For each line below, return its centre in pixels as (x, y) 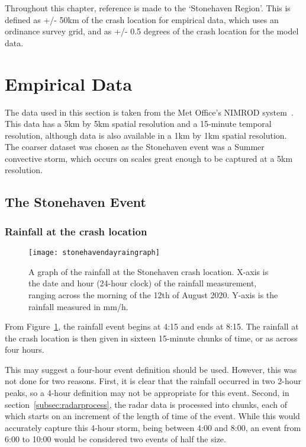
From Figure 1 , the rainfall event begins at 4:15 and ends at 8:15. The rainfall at (152, 326)
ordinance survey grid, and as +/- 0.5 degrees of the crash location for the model (152, 31)
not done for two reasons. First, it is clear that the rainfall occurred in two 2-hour (153, 381)
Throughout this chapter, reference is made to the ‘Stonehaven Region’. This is (148, 8)
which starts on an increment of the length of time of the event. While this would (152, 416)
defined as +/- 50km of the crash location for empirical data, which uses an (142, 19)
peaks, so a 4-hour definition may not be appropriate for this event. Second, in (147, 393)
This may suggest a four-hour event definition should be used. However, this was (151, 369)
